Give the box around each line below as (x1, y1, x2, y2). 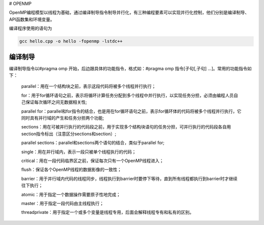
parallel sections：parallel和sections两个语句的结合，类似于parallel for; (21, 140, 165, 146)
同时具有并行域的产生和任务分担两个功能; (21, 115, 105, 121)
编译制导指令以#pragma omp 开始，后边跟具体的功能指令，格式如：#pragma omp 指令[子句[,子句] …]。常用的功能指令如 (9, 65, 252, 71)
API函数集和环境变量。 (9, 16, 55, 22)
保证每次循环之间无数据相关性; (25, 99, 88, 105)
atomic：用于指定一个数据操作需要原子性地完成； (21, 191, 121, 197)
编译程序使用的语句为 (9, 25, 52, 31)
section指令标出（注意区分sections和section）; (21, 131, 117, 137)
